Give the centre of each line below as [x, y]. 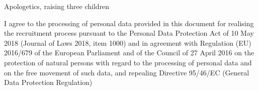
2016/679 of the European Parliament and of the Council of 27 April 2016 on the [129, 53]
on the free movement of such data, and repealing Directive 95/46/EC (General [127, 72]
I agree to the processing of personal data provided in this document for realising [129, 23]
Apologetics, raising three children [57, 6]
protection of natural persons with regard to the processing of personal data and [128, 62]
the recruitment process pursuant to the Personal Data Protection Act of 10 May [129, 33]
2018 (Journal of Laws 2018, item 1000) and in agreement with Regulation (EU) [128, 42]
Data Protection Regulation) [48, 82]
